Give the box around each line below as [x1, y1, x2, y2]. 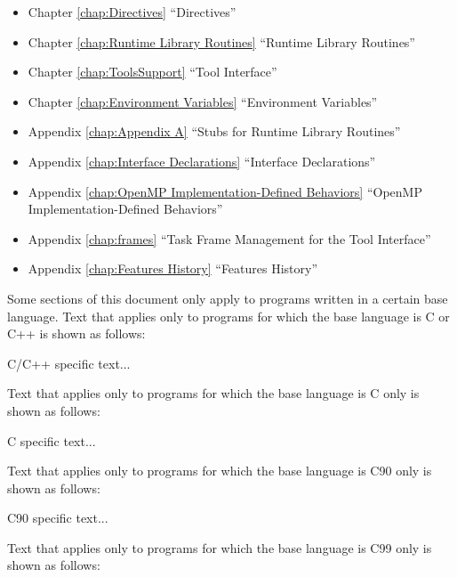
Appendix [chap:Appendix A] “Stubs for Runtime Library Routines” [28, 122, 401, 141]
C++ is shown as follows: [7, 324, 146, 343]
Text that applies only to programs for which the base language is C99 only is [7, 538, 432, 557]
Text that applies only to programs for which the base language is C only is [7, 384, 420, 402]
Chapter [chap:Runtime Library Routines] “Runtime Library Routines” [28, 32, 415, 51]
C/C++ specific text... [7, 354, 131, 372]
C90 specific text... [7, 508, 108, 527]
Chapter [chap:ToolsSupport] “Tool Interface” [28, 62, 277, 81]
